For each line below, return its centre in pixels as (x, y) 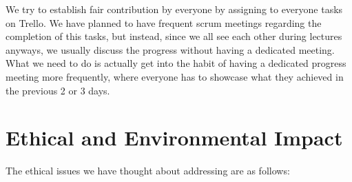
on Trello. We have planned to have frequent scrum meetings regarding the (164, 22)
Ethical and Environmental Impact (174, 138)
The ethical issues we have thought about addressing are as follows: (148, 171)
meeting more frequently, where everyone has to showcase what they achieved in (175, 76)
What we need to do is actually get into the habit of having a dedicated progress (176, 63)
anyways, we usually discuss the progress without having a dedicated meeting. (170, 49)
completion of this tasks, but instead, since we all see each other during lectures (174, 36)
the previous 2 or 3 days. (58, 90)
